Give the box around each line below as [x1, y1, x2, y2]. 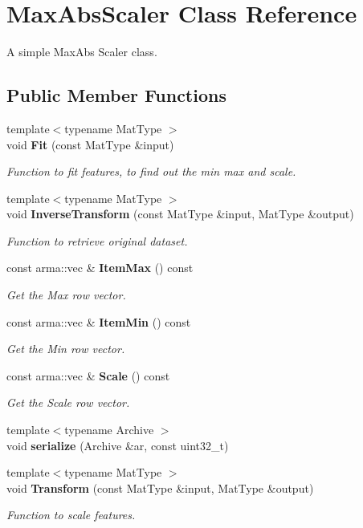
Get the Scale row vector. [6, 394, 130, 411]
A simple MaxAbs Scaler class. [6, 43, 157, 60]
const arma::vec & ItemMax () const [6, 259, 194, 276]
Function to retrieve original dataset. [6, 232, 188, 249]
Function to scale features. [6, 506, 136, 523]
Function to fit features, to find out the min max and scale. [6, 163, 296, 180]
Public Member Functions [6, 83, 226, 108]
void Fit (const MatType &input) [6, 136, 174, 152]
